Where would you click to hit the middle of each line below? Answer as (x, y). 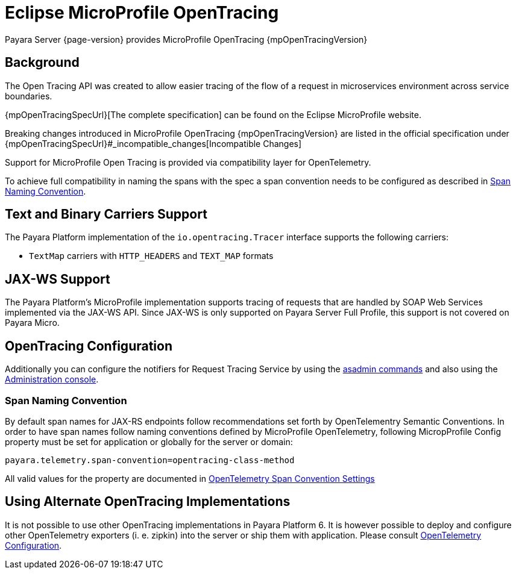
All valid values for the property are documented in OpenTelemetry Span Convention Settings (190, 478)
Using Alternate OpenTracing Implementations (148, 502)
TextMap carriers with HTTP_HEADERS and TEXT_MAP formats (151, 256)
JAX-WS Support (58, 279)
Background (42, 63)
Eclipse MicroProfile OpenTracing (142, 13)
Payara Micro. (32, 323)
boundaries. (29, 96)
